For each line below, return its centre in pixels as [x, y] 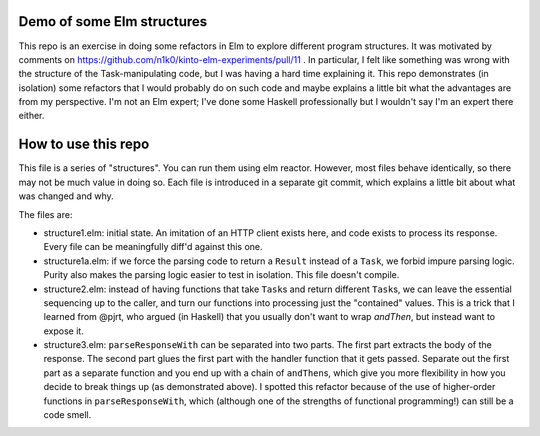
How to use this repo [84, 144]
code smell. [67, 415]
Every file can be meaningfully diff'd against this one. [153, 247]
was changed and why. [66, 196]
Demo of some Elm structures [113, 21]
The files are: [45, 214]
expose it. [63, 331]
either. [31, 116]
